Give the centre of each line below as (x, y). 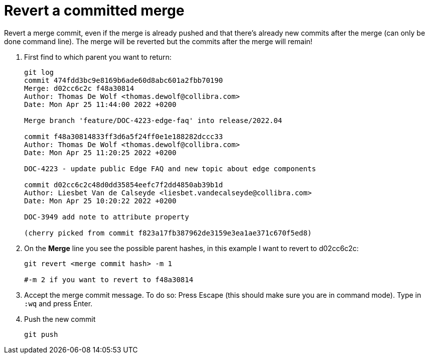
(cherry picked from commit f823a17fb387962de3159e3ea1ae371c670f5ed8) (168, 233)
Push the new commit (60, 319)
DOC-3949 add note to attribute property (107, 217)
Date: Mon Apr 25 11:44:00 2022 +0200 (100, 104)
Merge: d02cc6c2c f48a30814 (79, 88)
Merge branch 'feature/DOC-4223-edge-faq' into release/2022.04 (153, 120)
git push (41, 334)
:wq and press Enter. (58, 303)
